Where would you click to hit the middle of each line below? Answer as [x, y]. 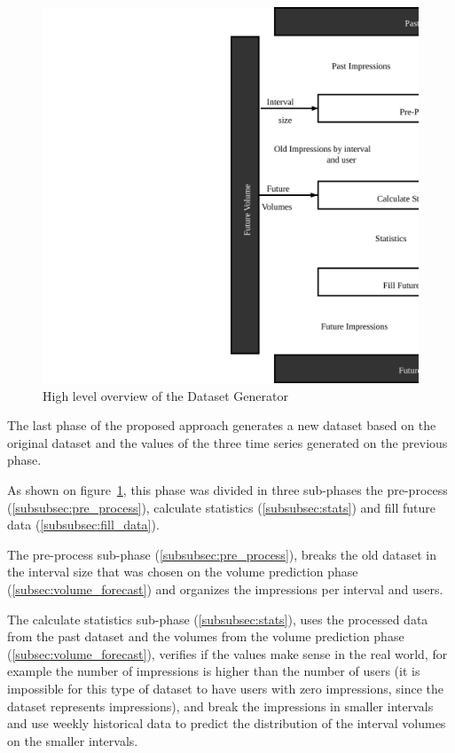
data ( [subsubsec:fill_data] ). [83, 525]
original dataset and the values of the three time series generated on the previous [227, 442]
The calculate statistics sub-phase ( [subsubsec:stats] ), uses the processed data [218, 619]
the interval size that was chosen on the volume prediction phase [183, 572]
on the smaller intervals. [73, 740]
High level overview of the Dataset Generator [165, 395]
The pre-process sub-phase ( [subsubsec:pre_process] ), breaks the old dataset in [222, 554]
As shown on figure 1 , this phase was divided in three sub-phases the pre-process [227, 489]
